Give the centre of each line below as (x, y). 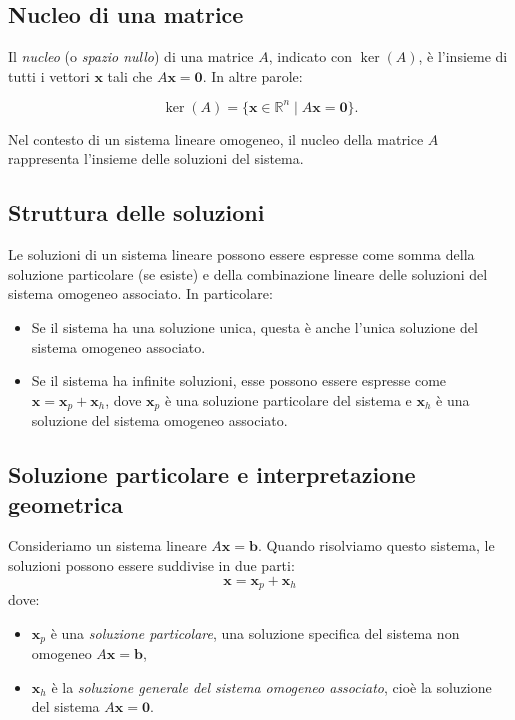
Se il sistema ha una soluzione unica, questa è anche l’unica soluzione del (254, 327)
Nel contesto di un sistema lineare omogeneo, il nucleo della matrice (216, 138)
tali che (130, 75)
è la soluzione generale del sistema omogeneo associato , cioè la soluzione (271, 686)
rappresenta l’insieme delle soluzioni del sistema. (156, 158)
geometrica (65, 503)
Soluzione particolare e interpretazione (212, 474)
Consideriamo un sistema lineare (107, 545)
